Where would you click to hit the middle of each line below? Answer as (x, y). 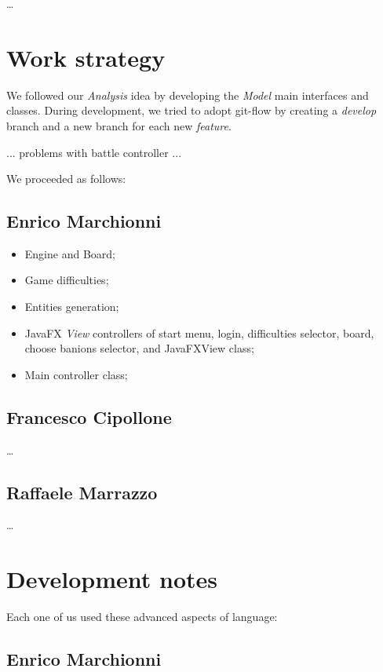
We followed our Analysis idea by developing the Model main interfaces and (188, 95)
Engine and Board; (70, 253)
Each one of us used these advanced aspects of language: (142, 617)
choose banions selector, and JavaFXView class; (139, 348)
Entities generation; (72, 307)
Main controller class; (76, 374)
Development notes (112, 579)
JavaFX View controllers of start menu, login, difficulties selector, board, (199, 332)
